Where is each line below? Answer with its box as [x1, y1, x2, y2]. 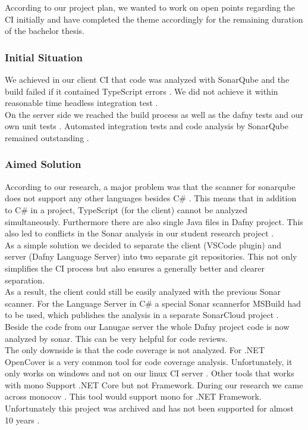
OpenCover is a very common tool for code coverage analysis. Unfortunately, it [5, 355, 293, 367]
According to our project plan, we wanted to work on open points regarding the [5, 1, 295, 13]
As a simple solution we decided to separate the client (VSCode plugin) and [5, 238, 282, 251]
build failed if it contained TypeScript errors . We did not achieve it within [5, 85, 278, 97]
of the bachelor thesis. [5, 24, 84, 37]
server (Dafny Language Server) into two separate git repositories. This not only [5, 250, 297, 263]
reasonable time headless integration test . [5, 96, 158, 109]
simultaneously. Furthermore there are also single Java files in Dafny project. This [5, 215, 303, 228]
